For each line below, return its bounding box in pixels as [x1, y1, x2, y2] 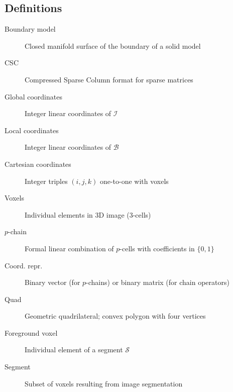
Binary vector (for [25, 277, 80, 287]
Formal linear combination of [25, 243, 114, 253]
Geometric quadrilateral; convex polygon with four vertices [25, 311, 206, 321]
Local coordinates [5, 125, 59, 135]
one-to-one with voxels [99, 175, 169, 186]
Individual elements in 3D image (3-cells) [25, 209, 151, 220]
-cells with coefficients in [120, 243, 195, 253]
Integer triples [25, 175, 68, 186]
